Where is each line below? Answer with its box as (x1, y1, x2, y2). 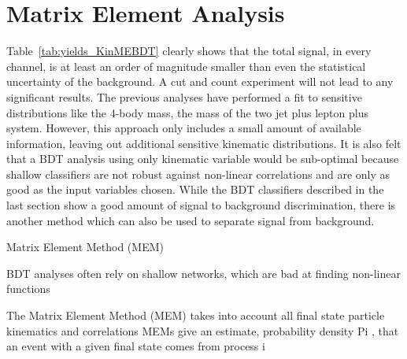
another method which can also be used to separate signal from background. (6, 212, 375, 228)
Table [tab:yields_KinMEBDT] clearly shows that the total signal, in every (6, 43, 372, 59)
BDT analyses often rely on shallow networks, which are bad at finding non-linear (6, 265, 401, 281)
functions (6, 280, 50, 297)
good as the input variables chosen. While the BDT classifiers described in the (6, 181, 384, 198)
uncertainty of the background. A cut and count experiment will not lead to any (6, 73, 394, 90)
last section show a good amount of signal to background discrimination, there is (6, 197, 396, 213)
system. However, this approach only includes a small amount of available (6, 120, 361, 136)
